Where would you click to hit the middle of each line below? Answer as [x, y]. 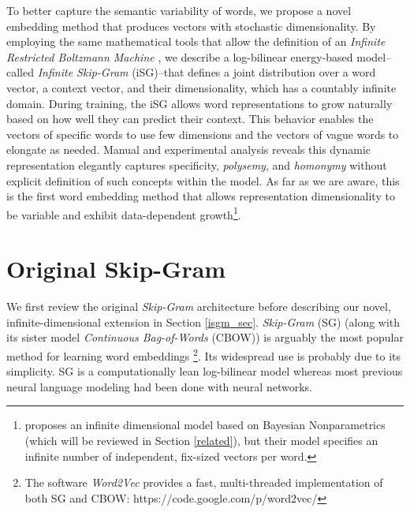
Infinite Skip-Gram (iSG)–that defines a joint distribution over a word [207, 72]
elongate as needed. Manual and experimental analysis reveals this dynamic [189, 149]
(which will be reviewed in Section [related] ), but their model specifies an [201, 440]
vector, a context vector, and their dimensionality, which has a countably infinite [201, 87]
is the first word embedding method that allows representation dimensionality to [201, 196]
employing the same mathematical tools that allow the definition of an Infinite [196, 41]
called [20, 72]
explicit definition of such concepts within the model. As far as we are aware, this [203, 180]
